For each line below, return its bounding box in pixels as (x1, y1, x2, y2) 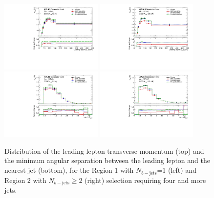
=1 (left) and (157, 165, 196, 175)
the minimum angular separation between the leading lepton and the (4, 155, 210, 165)
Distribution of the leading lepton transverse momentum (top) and (4, 145, 204, 156)
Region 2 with (4, 175, 46, 185)
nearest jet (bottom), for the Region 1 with (4, 165, 134, 175)
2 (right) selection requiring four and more (79, 175, 206, 185)
